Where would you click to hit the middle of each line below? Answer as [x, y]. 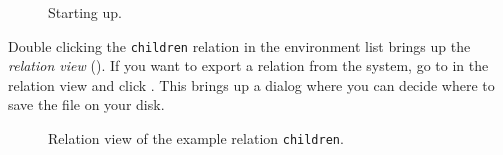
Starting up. [85, 12]
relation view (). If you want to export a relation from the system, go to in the [248, 65]
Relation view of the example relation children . [196, 138]
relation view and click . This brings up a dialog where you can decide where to [251, 84]
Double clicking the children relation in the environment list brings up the [239, 45]
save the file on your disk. [86, 104]
